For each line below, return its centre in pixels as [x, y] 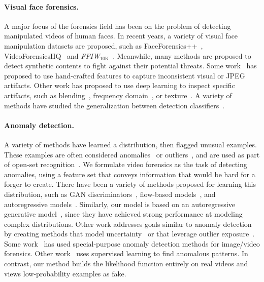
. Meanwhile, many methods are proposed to [182, 55]
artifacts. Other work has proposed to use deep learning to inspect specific [120, 85]
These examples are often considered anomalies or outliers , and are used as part [132, 154]
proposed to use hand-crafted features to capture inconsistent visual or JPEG [125, 75]
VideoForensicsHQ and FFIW [52, 55]
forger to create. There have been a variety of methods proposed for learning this [130, 184]
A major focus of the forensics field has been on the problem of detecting [118, 26]
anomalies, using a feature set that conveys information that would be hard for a [130, 174]
